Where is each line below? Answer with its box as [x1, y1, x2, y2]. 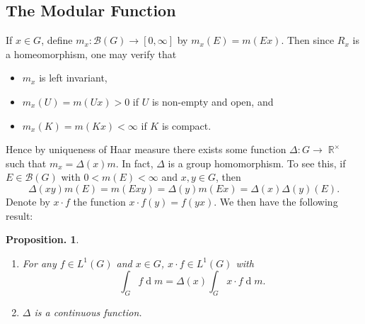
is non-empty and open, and [151, 94, 274, 108]
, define [41, 33, 73, 48]
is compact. [161, 118, 212, 133]
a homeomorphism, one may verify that [6, 46, 177, 61]
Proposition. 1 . [6, 232, 79, 247]
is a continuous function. [34, 305, 142, 320]
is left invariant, [39, 70, 108, 85]
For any [22, 255, 57, 270]
